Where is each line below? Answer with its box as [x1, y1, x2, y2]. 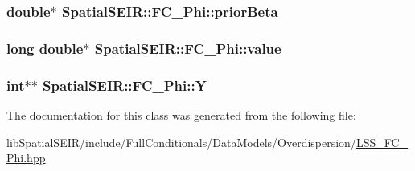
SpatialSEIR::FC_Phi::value [94, 38, 281, 58]
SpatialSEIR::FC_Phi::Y [43, 75, 207, 95]
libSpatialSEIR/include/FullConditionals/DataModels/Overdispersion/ [6, 133, 356, 150]
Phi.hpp [6, 149, 46, 166]
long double [6, 38, 84, 58]
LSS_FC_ [355, 133, 409, 150]
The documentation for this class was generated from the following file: [6, 106, 356, 123]
